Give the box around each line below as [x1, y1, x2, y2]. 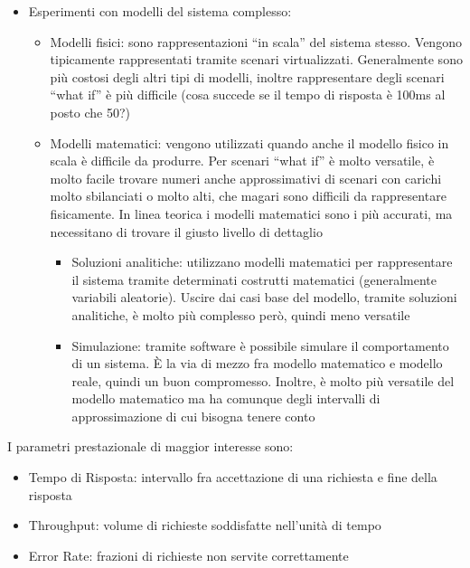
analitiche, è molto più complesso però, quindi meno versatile [71, 305, 410, 324]
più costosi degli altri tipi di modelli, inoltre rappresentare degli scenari [50, 67, 445, 86]
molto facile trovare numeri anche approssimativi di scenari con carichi [50, 168, 442, 187]
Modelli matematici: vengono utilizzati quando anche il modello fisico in [50, 133, 449, 152]
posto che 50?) [50, 102, 130, 121]
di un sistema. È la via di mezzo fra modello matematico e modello [71, 354, 443, 373]
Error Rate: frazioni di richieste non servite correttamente [28, 545, 349, 564]
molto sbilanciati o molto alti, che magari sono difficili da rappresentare [50, 186, 446, 205]
